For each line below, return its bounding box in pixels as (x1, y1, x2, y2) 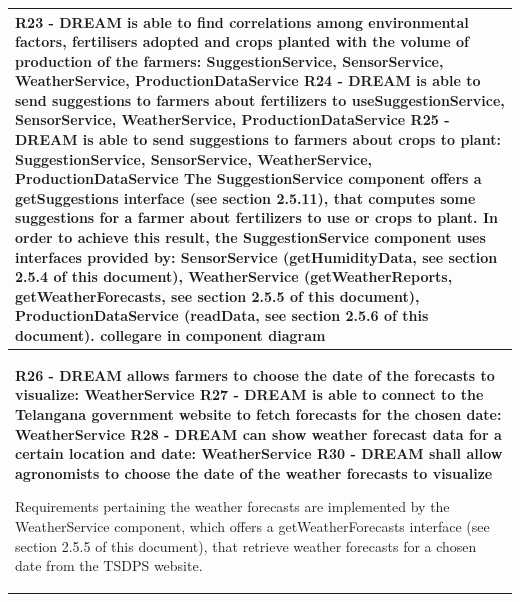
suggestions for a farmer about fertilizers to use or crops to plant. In (15, 207, 498, 228)
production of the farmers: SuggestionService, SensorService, (15, 50, 444, 71)
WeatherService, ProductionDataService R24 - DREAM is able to (15, 70, 481, 91)
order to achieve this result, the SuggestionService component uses (15, 227, 486, 248)
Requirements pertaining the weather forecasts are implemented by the (15, 496, 450, 517)
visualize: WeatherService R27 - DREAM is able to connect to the (15, 384, 484, 405)
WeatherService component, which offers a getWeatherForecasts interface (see (15, 516, 490, 536)
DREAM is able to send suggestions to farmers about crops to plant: (15, 129, 501, 150)
